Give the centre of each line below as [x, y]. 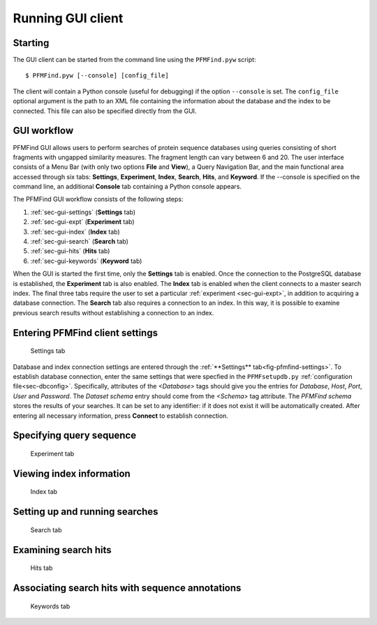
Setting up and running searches [86, 512]
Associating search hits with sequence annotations [127, 588]
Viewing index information [72, 473]
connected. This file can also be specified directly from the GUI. [105, 111]
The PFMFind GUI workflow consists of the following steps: [98, 199]
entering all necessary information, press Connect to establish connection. [120, 416]
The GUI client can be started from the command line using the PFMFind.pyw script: [134, 60]
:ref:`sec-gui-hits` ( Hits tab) [70, 251]
